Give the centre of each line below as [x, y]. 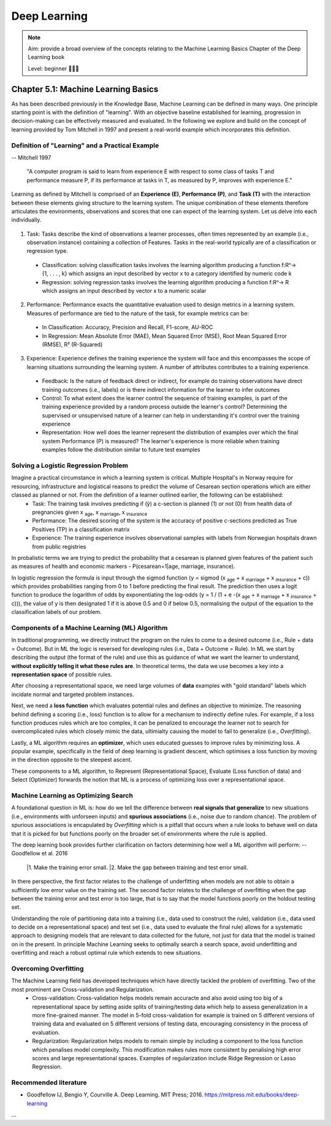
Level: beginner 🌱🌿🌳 [54, 68]
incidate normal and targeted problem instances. [73, 694]
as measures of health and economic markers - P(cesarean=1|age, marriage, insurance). [123, 566]
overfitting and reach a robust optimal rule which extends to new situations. [107, 953]
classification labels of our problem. [57, 612]
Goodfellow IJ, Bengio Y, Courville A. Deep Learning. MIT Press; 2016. [115, 1095]
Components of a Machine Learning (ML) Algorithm [89, 628]
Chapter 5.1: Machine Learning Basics [85, 89]
